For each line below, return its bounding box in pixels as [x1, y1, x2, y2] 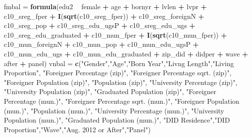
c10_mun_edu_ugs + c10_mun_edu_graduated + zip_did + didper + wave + [4, 48, 248, 58]
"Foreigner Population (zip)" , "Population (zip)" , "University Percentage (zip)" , [4, 77, 237, 87]
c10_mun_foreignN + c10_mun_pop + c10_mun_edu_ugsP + [4, 39, 199, 49]
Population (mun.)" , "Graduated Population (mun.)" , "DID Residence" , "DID [4, 115, 230, 125]
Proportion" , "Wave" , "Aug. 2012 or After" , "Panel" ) [4, 124, 151, 134]
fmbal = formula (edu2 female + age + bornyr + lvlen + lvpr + [4, 1, 207, 11]
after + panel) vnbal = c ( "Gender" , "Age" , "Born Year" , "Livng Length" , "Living [4, 58, 234, 68]
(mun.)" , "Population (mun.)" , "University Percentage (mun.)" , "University [4, 105, 224, 115]
